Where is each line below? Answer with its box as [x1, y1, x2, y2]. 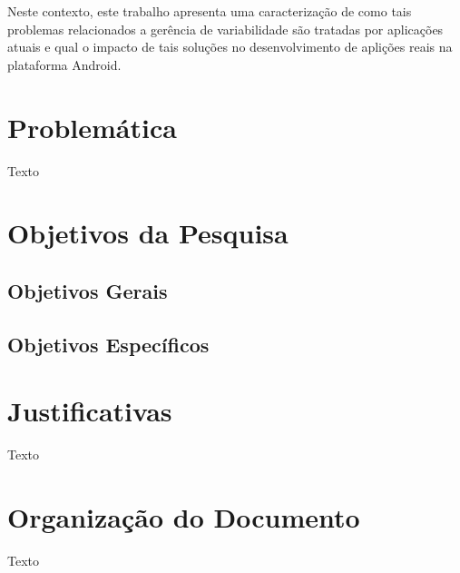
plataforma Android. [7, 54, 122, 74]
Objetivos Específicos [7, 330, 210, 358]
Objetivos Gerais [7, 276, 168, 304]
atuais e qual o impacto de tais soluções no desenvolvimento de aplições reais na [7, 37, 453, 56]
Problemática [7, 108, 177, 145]
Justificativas [7, 392, 172, 430]
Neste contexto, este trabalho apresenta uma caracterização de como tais [7, 2, 412, 20]
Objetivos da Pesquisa [7, 214, 289, 252]
